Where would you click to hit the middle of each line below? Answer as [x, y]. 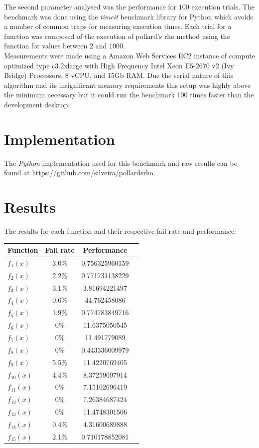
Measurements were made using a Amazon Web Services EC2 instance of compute [129, 55]
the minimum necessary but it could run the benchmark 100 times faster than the [129, 95]
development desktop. [37, 104]
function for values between [46, 46]
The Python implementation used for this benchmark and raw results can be [121, 163]
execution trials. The [223, 6]
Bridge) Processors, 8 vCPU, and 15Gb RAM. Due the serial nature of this [119, 75]
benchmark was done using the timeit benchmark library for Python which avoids [129, 16]
